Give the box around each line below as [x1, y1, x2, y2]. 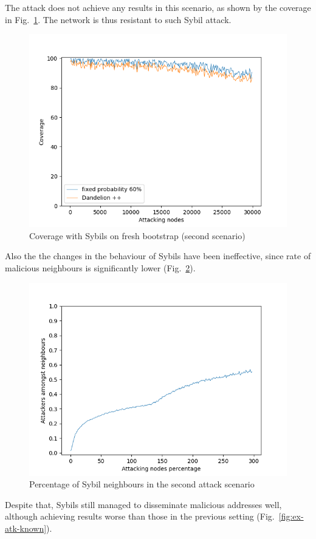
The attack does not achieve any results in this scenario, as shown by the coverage [5, 1, 311, 13]
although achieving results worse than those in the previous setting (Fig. [5, 510, 275, 523]
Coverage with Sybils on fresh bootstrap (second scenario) [29, 229, 246, 242]
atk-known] [5, 521, 47, 534]
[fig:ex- [278, 510, 304, 523]
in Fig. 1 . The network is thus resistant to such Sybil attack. [5, 13, 232, 25]
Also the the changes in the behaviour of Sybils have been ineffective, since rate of [5, 249, 311, 262]
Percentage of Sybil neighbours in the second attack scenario [29, 478, 255, 490]
